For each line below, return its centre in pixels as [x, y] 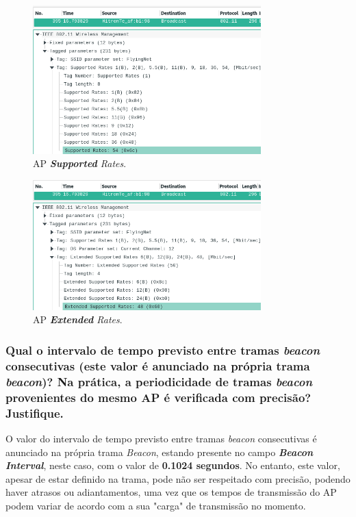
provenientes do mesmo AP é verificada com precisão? [158, 397]
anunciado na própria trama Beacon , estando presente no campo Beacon [160, 452]
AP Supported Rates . [80, 163]
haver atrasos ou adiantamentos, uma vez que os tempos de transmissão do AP [171, 492]
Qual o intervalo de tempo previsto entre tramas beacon [163, 350]
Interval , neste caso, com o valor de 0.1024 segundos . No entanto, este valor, [173, 465]
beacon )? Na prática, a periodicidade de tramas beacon [159, 381]
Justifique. [35, 413]
